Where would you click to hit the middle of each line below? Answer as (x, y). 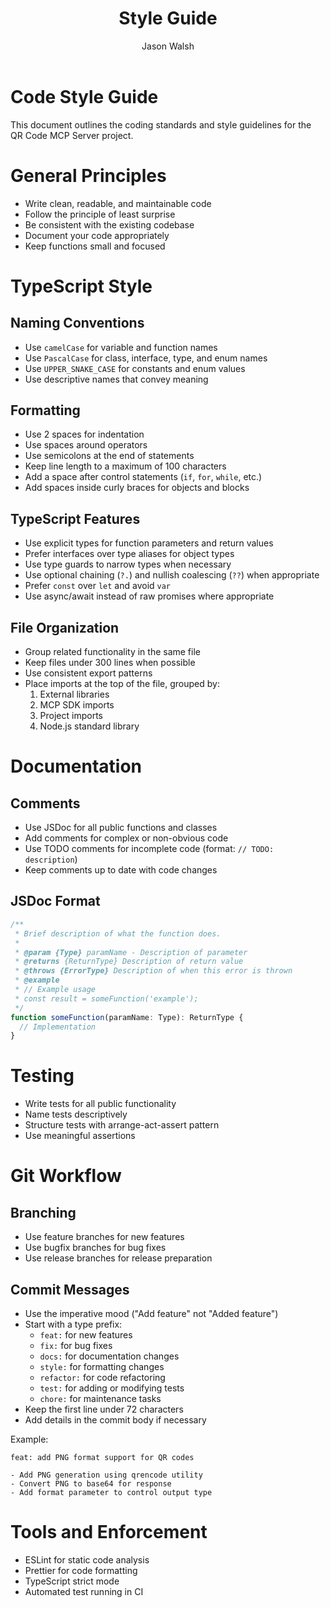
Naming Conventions (77, 323)
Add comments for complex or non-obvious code (126, 838)
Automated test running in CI (84, 1591)
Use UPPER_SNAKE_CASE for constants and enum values (135, 368)
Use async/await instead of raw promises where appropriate (149, 596)
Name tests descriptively (76, 1114)
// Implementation (58, 1027)
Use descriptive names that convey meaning (116, 379)
